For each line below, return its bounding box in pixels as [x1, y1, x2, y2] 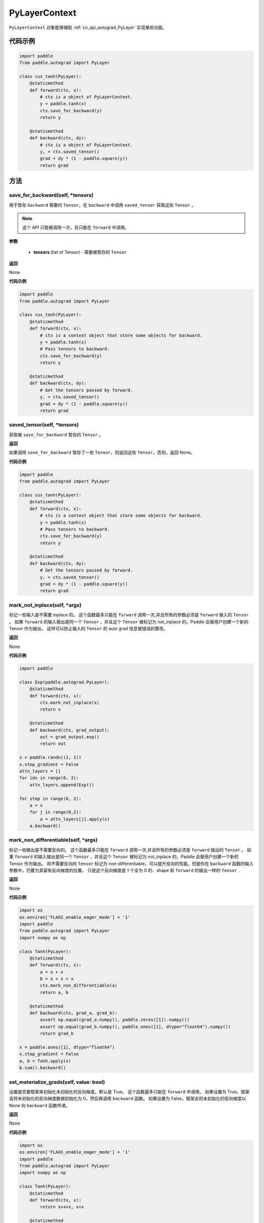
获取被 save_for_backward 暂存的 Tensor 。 [9, 431, 104, 437]
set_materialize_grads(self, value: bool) [9, 1079, 105, 1086]
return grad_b [40, 1031, 74, 1037]
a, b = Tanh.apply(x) [19, 1058, 71, 1064]
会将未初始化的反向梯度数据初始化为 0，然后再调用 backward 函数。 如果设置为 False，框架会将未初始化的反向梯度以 [9, 1096, 246, 1102]
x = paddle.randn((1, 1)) [19, 755, 82, 760]
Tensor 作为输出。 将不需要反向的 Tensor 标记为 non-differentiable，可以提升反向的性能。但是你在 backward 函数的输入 [9, 861, 254, 866]
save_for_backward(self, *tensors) [9, 192, 94, 199]
